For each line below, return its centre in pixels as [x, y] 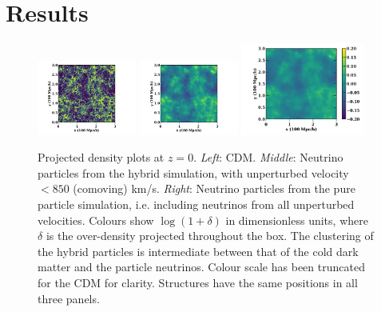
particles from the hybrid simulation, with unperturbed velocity [193, 172]
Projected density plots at [101, 157]
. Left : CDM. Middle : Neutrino [268, 157]
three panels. [69, 298]
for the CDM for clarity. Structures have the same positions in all [198, 282]
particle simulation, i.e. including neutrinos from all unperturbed [196, 204]
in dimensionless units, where [297, 220]
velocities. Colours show [96, 220]
